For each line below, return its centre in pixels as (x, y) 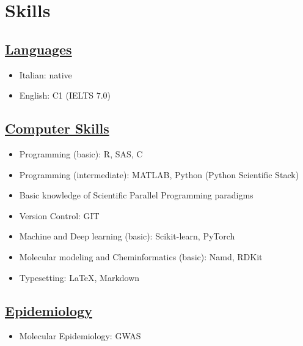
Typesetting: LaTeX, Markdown (79, 277)
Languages (38, 49)
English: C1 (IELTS (57, 95)
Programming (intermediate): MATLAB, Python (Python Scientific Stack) (159, 174)
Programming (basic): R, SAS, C (81, 153)
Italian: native (46, 74)
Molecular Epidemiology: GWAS (80, 336)
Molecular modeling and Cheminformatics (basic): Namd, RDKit (141, 256)
